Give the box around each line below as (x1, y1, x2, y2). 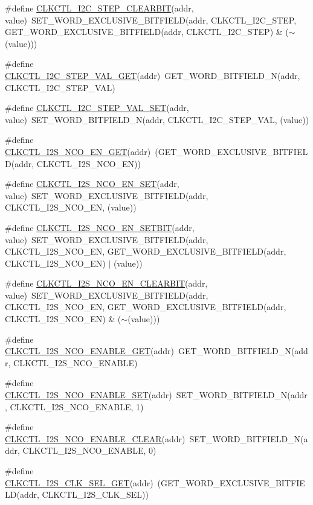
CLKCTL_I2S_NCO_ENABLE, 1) (10, 400, 144, 413)
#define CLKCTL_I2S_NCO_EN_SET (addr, (5, 177, 179, 190)
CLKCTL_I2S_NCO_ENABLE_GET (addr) (5, 345, 174, 357)
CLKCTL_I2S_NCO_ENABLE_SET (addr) (5, 389, 172, 401)
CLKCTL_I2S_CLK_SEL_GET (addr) (5, 476, 153, 489)
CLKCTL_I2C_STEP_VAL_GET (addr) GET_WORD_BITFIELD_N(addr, (5, 69, 300, 81)
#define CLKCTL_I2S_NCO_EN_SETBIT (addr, (5, 221, 195, 233)
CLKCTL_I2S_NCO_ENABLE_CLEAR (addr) (5, 432, 186, 445)
